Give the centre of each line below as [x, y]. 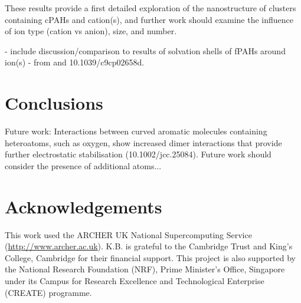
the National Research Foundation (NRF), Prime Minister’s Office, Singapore [145, 269]
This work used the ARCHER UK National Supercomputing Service [128, 234]
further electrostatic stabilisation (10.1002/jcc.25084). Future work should [138, 154]
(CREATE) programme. [48, 292]
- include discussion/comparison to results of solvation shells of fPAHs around [145, 50]
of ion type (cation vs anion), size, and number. [91, 31]
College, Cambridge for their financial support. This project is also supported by [150, 257]
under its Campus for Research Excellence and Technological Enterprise [135, 280]
